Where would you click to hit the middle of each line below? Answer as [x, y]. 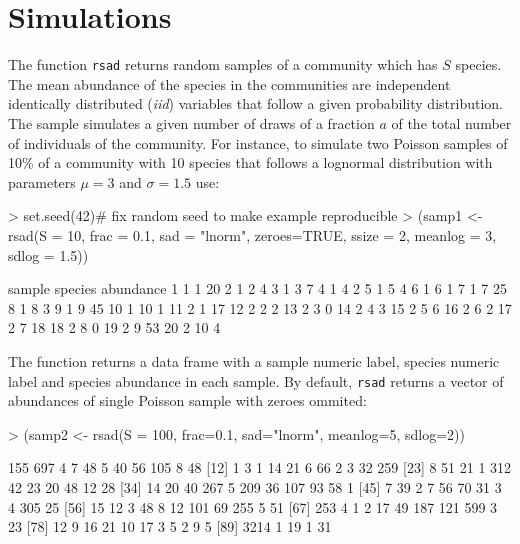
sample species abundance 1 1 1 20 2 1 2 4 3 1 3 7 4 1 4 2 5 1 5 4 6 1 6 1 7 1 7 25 [258, 288]
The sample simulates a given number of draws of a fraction [191, 122]
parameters [42, 181]
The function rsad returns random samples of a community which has [223, 64]
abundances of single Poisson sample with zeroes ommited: [187, 400]
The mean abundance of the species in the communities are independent [229, 83]
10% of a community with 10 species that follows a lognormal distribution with [250, 162]
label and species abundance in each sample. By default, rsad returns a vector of [256, 380]
